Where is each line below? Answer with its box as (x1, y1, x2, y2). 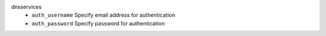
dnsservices (11, 4, 42, 10)
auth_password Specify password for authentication (31, 19, 165, 27)
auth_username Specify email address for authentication (31, 12, 175, 19)
